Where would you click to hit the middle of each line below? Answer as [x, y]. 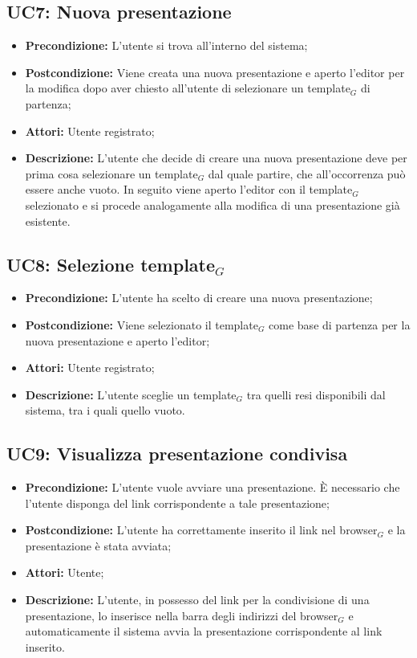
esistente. [48, 221]
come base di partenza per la [340, 324]
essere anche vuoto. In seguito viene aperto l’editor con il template [189, 189]
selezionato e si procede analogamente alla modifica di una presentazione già [213, 204]
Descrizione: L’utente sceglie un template [131, 394]
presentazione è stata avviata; [98, 545]
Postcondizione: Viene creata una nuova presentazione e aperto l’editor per [215, 72]
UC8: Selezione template [111, 264]
